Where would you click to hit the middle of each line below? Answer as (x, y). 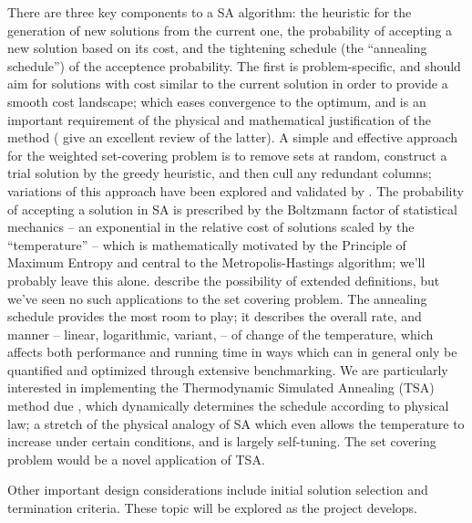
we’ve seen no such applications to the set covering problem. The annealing (217, 298)
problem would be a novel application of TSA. (136, 459)
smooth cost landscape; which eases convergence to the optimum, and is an (217, 101)
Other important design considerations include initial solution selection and (218, 490)
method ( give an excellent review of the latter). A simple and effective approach (233, 137)
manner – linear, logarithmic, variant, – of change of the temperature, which (221, 334)
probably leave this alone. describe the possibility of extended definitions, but (224, 280)
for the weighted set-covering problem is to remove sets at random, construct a (227, 155)
